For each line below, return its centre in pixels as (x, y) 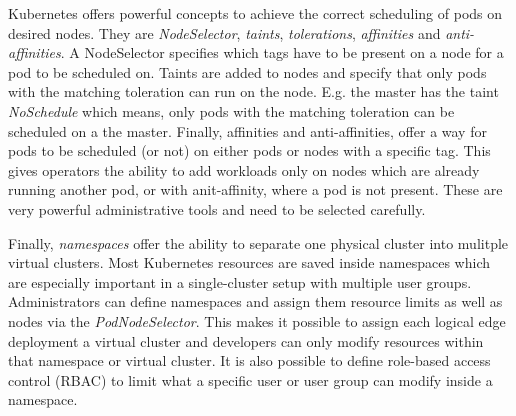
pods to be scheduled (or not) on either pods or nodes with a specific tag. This (249, 150)
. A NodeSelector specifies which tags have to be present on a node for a (282, 52)
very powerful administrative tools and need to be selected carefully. (217, 208)
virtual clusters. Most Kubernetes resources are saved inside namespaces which (249, 262)
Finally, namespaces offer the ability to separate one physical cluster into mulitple (258, 242)
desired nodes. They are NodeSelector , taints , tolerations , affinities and (224, 32)
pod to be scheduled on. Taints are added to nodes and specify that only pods (247, 71)
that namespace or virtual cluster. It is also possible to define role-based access (249, 360)
